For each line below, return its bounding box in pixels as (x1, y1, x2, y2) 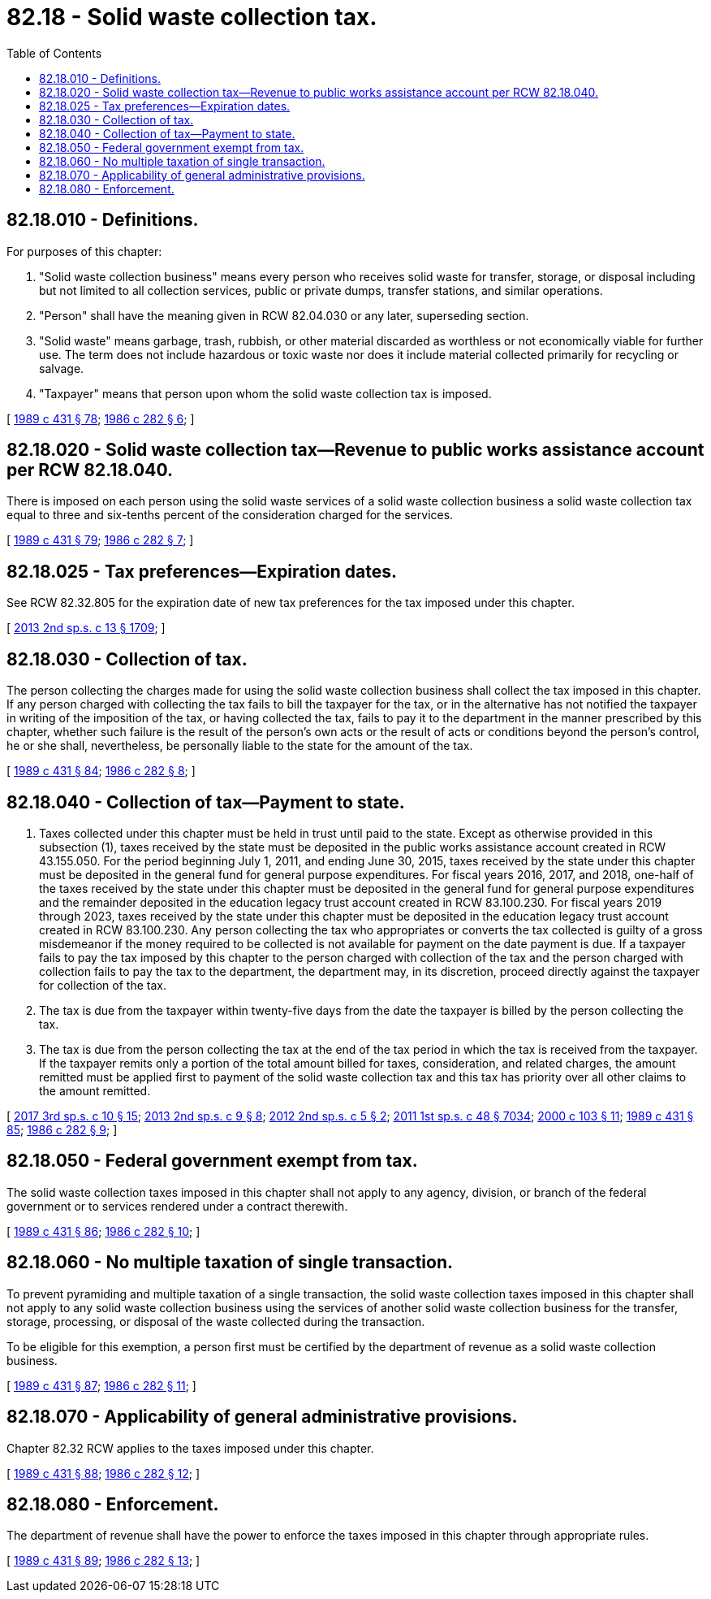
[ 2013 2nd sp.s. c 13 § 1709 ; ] (6, 621, 166, 635)
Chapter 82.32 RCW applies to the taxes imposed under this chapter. (6, 1441, 374, 1455)
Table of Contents (6, 45, 102, 60)
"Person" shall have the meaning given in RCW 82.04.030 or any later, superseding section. (39, 308, 529, 323)
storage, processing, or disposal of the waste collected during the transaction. (6, 1314, 425, 1328)
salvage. (39, 361, 84, 375)
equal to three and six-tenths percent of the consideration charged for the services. (6, 508, 454, 522)
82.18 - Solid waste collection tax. (6, 3, 377, 31)
